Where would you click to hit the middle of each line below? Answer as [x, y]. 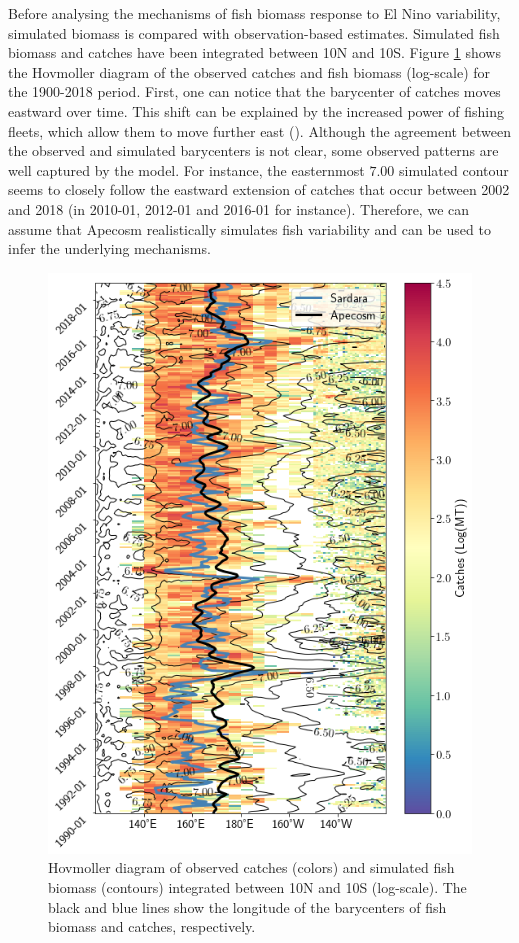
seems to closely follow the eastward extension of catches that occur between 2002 [259, 189]
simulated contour [453, 169]
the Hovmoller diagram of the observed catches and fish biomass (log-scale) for [249, 71]
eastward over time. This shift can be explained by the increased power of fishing [256, 110]
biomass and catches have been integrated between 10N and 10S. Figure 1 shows [254, 52]
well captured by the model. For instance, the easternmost [186, 169]
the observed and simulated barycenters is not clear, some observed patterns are [253, 150]
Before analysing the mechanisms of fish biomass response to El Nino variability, [254, 13]
